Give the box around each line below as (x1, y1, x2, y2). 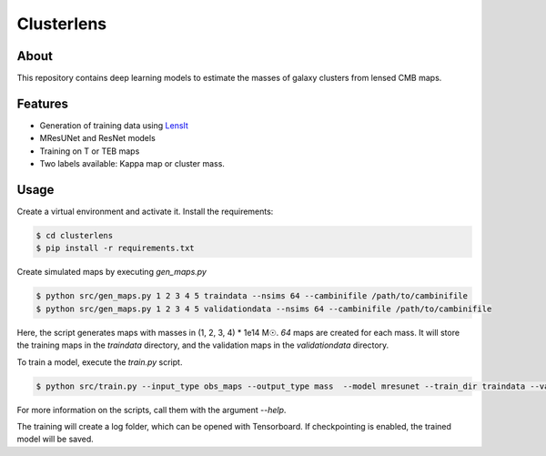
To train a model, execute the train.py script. (16, 356, 183, 368)
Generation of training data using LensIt (39, 119, 188, 131)
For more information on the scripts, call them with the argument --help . (16, 404, 287, 415)
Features (16, 96, 68, 111)
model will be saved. (16, 433, 95, 445)
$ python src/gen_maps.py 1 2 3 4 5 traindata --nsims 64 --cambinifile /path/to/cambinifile (35, 291, 469, 301)
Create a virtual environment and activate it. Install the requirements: (16, 206, 274, 218)
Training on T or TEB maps (39, 146, 140, 157)
